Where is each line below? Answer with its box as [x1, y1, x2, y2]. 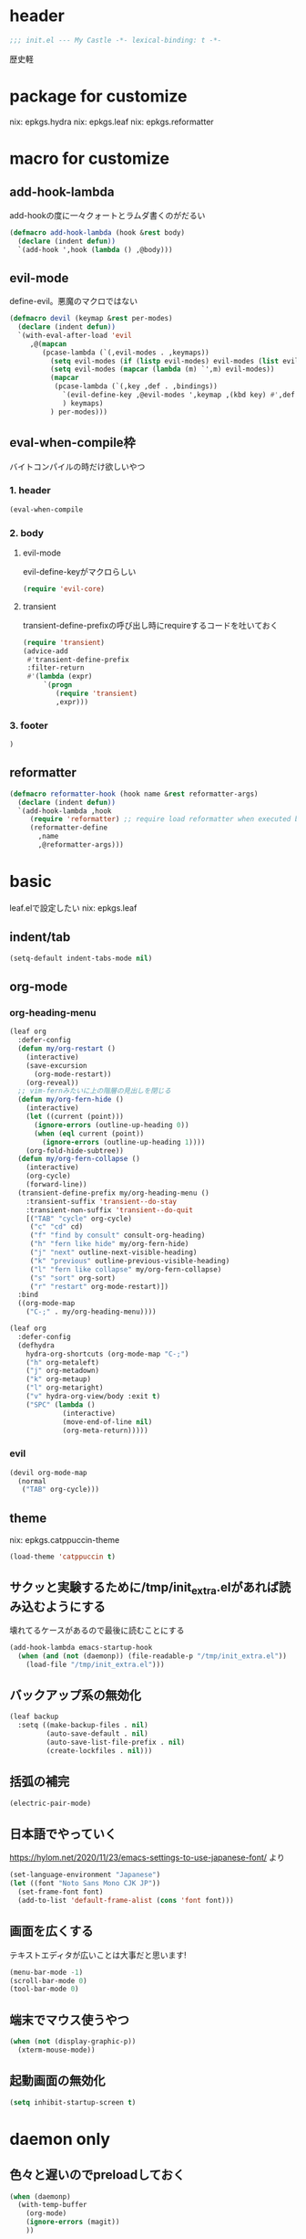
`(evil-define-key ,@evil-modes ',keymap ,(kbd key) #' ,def [62, 390, 296, 400]
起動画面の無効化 [9, 2073, 106, 2088]
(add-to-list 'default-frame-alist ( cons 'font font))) [17, 1896, 234, 1905]
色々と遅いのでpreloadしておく [9, 2167, 185, 2183]
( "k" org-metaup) [25, 1375, 92, 1384]
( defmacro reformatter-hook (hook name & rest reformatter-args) [9, 789, 259, 798]
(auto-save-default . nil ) [46, 1729, 148, 1738]
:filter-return [26, 663, 85, 672]
